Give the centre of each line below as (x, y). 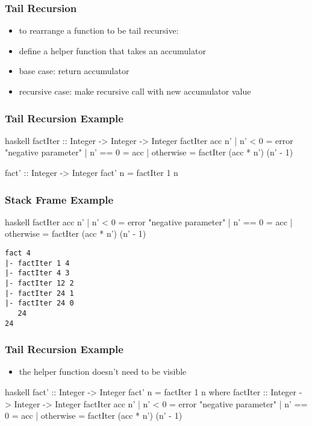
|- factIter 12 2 (39, 283)
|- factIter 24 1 (39, 293)
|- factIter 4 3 (37, 273)
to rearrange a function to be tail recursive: (99, 30)
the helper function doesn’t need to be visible (103, 371)
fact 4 (18, 253)
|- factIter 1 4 (37, 263)
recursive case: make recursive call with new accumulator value (135, 91)
